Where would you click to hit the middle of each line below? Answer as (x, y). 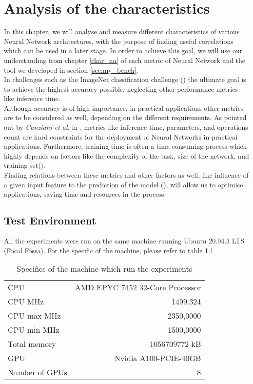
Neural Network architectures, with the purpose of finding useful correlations (119, 41)
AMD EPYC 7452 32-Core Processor (138, 287)
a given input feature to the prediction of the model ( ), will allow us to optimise (124, 184)
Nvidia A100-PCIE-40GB (158, 358)
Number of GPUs (38, 372)
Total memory (32, 344)
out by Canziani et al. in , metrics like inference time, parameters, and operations (126, 127)
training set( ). (25, 165)
